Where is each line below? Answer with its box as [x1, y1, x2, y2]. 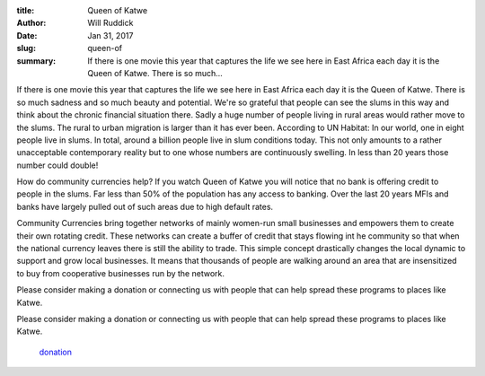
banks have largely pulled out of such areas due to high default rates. [16, 201, 274, 212]
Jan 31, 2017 [87, 30, 134, 40]
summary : [16, 55, 57, 66]
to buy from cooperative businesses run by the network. [16, 267, 225, 278]
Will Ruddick [87, 18, 134, 29]
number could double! [16, 160, 99, 171]
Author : [16, 18, 47, 29]
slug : [16, 43, 36, 54]
